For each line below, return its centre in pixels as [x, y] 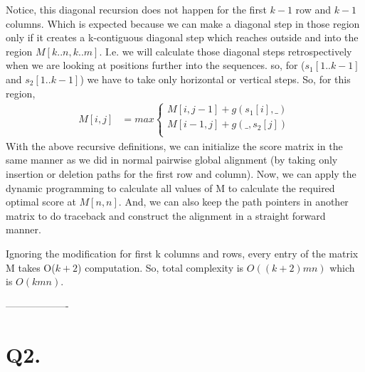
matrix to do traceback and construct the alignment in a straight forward [166, 215]
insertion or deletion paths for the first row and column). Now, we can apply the [181, 173]
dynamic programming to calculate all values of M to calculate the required [170, 187]
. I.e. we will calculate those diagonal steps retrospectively [226, 51]
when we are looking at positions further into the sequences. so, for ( [155, 65]
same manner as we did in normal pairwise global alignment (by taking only [172, 160]
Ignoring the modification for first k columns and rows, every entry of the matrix [182, 253]
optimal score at [41, 202]
